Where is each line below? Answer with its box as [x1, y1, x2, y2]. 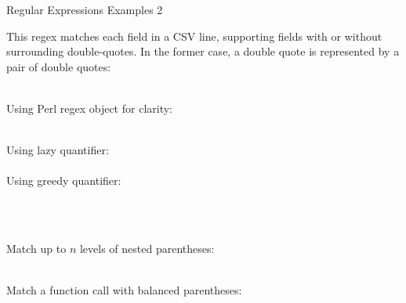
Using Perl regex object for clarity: [6, 99, 172, 116]
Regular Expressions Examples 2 [6, 2, 163, 17]
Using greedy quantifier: [6, 172, 121, 189]
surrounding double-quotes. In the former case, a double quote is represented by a [6, 43, 400, 60]
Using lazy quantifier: [6, 142, 109, 158]
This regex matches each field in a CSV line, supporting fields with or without [6, 27, 382, 44]
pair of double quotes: [6, 58, 111, 74]
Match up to [6, 240, 67, 257]
